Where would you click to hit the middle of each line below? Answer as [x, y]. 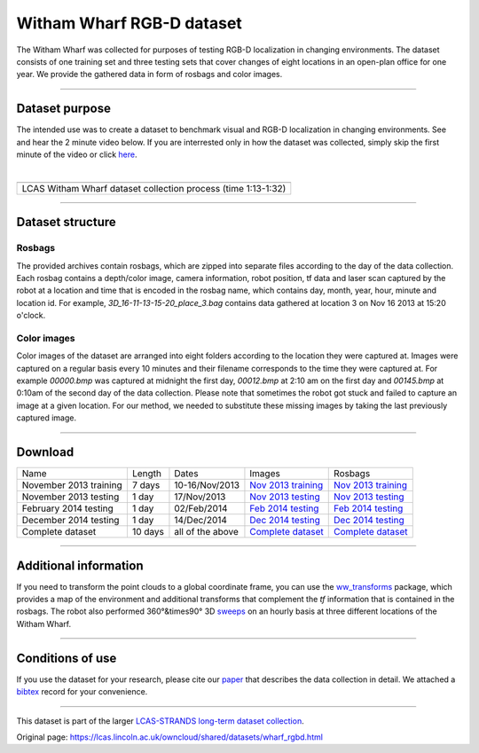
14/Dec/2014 [201, 521]
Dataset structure [67, 222]
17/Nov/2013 [200, 497]
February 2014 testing [68, 508]
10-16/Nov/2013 [207, 485]
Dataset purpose [63, 109]
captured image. [47, 418]
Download [45, 452]
